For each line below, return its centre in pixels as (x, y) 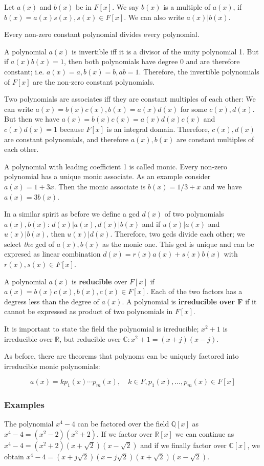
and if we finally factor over (183, 445)
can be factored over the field (123, 424)
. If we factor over (125, 434)
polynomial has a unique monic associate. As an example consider (107, 176)
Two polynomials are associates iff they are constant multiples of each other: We (130, 99)
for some (194, 109)
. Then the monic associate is (100, 186)
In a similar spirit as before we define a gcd (72, 214)
